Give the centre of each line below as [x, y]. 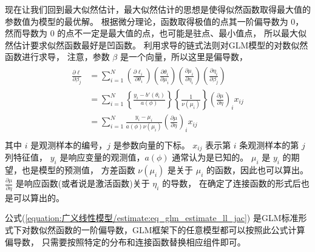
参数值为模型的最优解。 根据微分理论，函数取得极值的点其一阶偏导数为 [147, 21]
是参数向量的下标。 [151, 144]
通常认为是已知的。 [210, 157]
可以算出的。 [39, 197]
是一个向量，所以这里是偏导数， [184, 57]
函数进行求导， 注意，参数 [57, 57]
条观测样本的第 [269, 144]
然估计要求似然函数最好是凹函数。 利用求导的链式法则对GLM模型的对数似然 [157, 45]
